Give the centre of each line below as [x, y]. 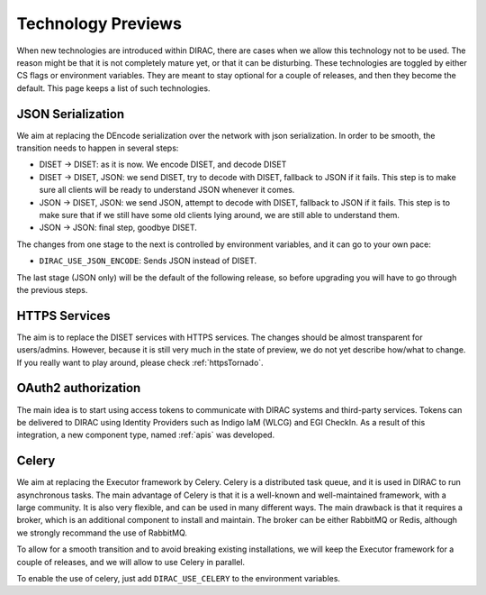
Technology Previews [99, 23]
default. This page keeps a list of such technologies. [113, 88]
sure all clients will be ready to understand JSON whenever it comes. [167, 190]
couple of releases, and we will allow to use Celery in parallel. [131, 562]
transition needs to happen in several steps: [98, 148]
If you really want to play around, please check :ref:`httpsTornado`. [140, 362]
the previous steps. [52, 289]
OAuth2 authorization [79, 388]
